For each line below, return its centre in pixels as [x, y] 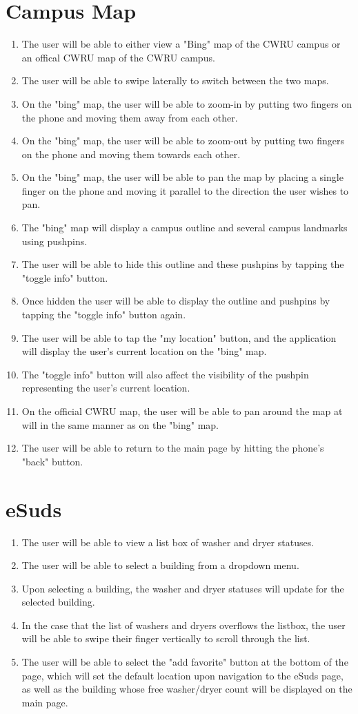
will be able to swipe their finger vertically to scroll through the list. [166, 638]
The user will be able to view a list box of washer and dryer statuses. [168, 542]
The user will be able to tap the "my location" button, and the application [179, 337]
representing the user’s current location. [106, 388]
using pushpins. [54, 241]
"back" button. [52, 461]
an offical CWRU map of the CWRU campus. [118, 57]
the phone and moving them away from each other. [130, 117]
